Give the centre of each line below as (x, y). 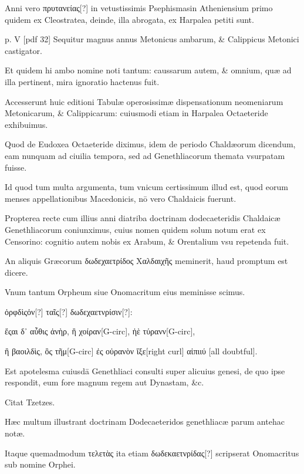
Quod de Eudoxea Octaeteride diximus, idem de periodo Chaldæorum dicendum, (150, 144)
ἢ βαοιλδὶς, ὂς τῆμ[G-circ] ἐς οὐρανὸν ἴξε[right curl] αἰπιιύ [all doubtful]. (131, 351)
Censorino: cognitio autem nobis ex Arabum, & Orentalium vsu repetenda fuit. (147, 241)
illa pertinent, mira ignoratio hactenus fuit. (82, 81)
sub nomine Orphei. (40, 464)
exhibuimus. (26, 124)
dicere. (16, 272)
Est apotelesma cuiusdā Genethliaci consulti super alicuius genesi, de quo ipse (145, 370)
